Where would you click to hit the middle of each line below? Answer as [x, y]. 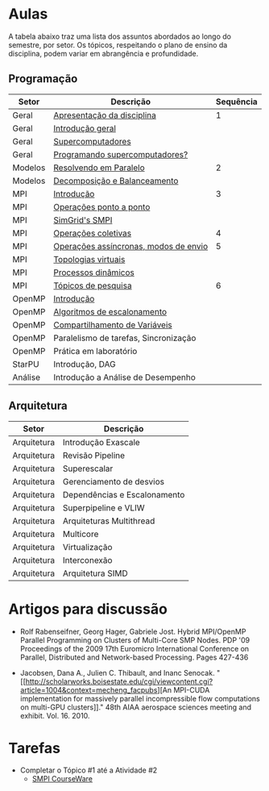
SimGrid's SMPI [83, 220]
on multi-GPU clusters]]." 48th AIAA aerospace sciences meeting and [136, 707]
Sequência [237, 102]
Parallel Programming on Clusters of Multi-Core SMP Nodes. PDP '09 [135, 640]
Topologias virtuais [89, 259]
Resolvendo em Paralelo [99, 168]
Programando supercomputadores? [121, 154]
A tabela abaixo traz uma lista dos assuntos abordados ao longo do [120, 36]
